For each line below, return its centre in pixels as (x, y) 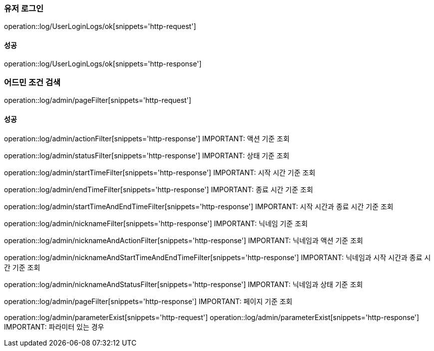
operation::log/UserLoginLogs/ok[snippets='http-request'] (100, 26)
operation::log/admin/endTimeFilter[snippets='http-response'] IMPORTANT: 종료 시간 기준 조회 (159, 189)
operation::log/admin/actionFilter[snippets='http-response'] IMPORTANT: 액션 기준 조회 (147, 138)
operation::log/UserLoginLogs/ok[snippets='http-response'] (103, 63)
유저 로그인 (24, 8)
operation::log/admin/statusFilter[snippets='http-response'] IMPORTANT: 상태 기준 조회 (147, 155)
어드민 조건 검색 (32, 82)
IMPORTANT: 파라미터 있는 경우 (54, 327)
